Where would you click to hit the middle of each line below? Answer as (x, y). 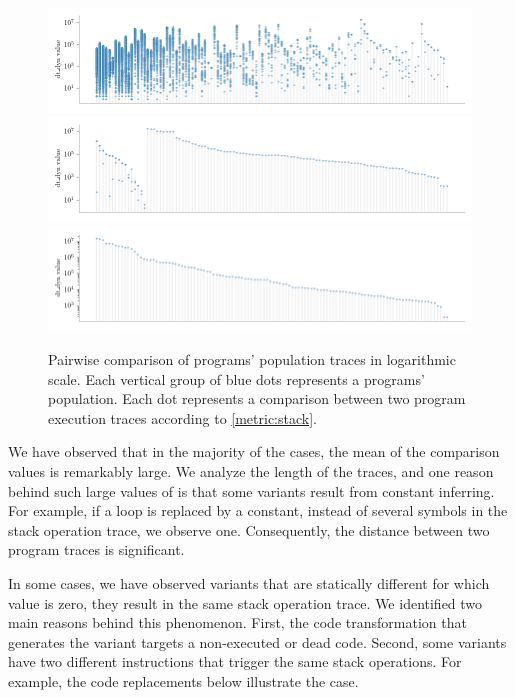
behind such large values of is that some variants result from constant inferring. (251, 490)
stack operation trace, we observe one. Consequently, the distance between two (249, 529)
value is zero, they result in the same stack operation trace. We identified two (245, 602)
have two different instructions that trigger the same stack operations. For (235, 661)
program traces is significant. (96, 549)
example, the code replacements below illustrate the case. (183, 680)
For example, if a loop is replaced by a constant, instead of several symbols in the (258, 510)
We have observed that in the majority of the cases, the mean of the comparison (254, 451)
